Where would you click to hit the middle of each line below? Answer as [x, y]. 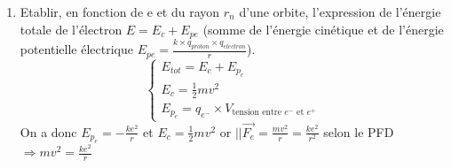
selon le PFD [359, 131]
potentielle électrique [77, 49]
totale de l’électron [71, 29]
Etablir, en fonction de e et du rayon [120, 11]
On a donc [48, 131]
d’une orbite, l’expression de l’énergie [340, 11]
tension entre [257, 113]
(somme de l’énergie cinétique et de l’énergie [323, 29]
